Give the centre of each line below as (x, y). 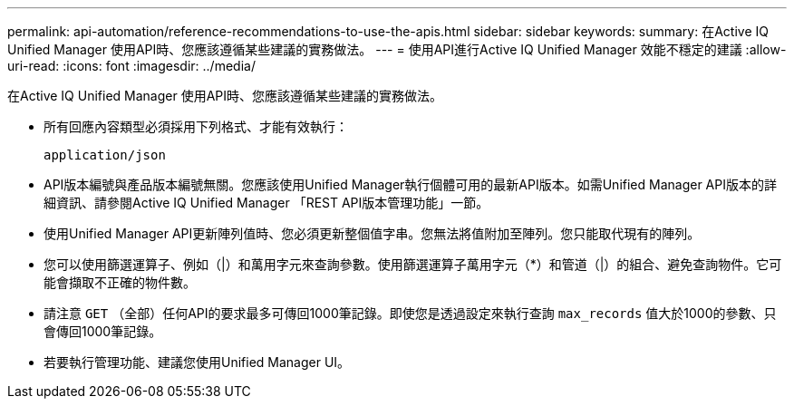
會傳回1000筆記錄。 (103, 331)
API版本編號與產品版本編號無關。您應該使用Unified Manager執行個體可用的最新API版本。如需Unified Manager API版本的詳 (410, 184)
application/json (105, 155)
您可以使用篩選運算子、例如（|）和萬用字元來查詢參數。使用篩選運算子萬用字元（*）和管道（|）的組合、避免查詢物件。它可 (413, 264)
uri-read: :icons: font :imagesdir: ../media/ (131, 66)
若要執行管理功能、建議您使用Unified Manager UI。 (197, 362)
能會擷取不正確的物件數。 (120, 282)
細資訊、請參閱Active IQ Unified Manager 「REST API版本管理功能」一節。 (266, 203)
